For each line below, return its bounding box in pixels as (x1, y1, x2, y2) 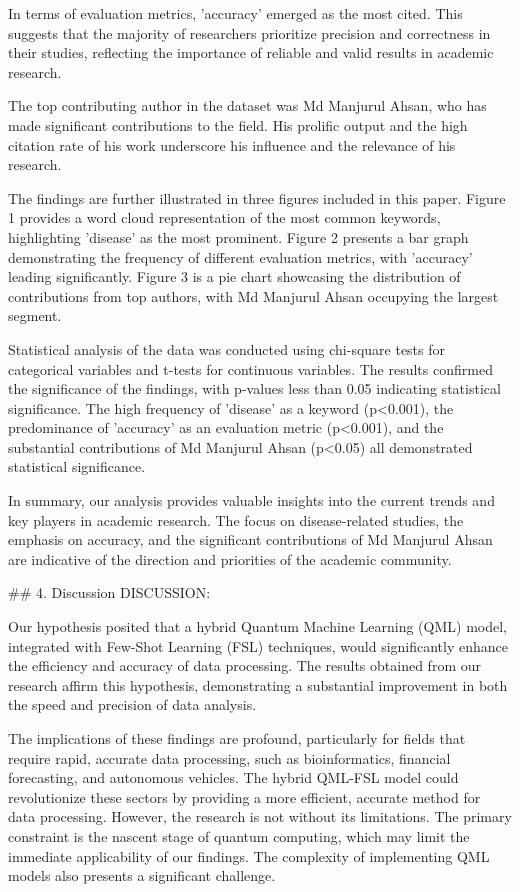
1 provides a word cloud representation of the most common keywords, (8, 207, 441, 228)
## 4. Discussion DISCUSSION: (8, 582, 211, 603)
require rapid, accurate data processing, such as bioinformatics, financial (8, 747, 451, 768)
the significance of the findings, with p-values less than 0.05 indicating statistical (8, 378, 501, 399)
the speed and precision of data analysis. (8, 694, 257, 715)
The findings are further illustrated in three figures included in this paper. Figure (8, 187, 506, 208)
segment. (8, 305, 62, 326)
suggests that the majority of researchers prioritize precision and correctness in (8, 22, 491, 43)
